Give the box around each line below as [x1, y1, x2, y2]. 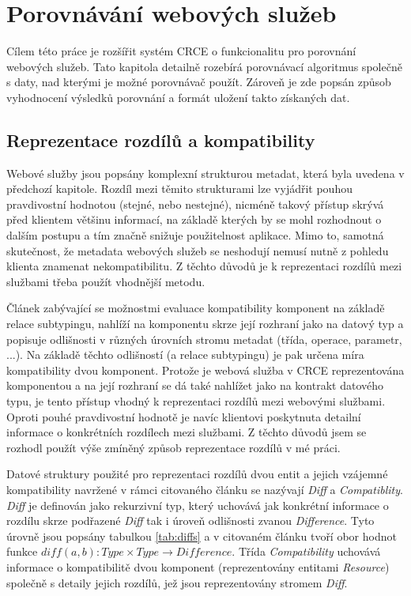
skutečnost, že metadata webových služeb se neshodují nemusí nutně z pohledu [6, 242, 389, 258]
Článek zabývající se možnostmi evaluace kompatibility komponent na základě [6, 300, 385, 316]
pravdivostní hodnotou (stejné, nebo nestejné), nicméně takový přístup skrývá [6, 195, 384, 212]
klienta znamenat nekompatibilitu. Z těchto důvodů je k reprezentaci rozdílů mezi [6, 258, 402, 274]
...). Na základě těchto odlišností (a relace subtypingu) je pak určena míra [6, 346, 364, 363]
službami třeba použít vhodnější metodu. [6, 273, 205, 289]
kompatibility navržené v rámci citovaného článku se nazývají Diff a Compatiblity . [6, 481, 403, 497]
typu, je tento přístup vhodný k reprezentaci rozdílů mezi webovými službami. [6, 393, 386, 409]
